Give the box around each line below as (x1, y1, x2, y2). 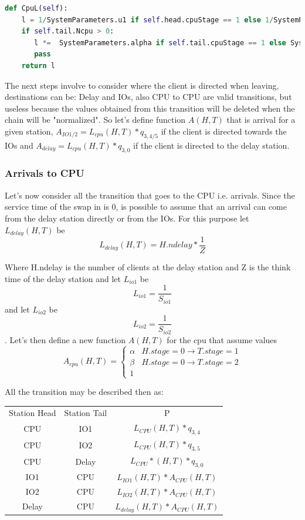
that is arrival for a (226, 113, 296, 126)
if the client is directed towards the (161, 125, 287, 137)
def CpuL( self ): (5, 4, 68, 12)
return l (21, 61, 55, 70)
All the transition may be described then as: (5, 385, 164, 398)
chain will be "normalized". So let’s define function (5, 113, 186, 126)
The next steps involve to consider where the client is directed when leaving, (5, 79, 279, 91)
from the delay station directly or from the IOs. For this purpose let (5, 212, 249, 224)
